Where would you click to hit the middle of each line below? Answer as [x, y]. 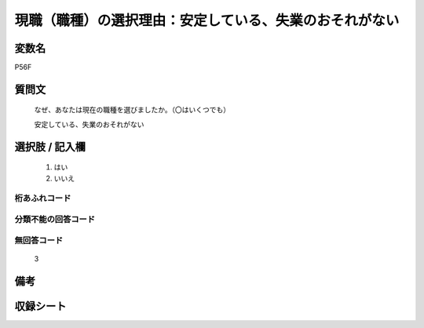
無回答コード [39, 240]
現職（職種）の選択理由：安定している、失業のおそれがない [207, 20]
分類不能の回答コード [55, 219]
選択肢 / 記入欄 [50, 146]
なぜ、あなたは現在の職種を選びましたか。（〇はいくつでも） [132, 110]
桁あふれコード [43, 199]
